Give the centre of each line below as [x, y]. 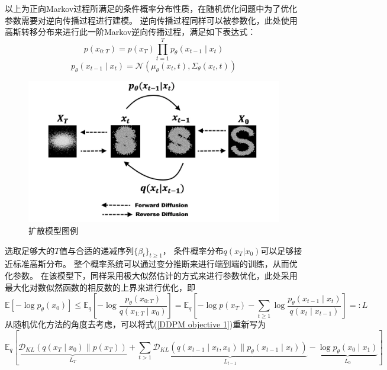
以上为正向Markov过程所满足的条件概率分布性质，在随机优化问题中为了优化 [151, 8]
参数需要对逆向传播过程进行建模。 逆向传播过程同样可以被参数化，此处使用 [151, 20]
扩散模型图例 [53, 230]
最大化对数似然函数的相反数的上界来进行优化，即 [100, 287]
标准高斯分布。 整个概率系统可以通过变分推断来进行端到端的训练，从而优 [155, 264]
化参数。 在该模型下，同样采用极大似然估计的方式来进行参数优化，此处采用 [151, 275]
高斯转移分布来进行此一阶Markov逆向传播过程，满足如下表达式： [130, 32]
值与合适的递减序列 [97, 250]
